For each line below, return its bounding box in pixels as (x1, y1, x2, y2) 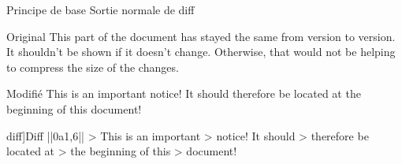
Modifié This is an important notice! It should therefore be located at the (6, 85, 361, 102)
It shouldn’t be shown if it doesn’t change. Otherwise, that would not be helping (6, 43, 396, 60)
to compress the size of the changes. (6, 58, 179, 75)
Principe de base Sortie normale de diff (6, 2, 195, 17)
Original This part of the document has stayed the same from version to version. (6, 28, 396, 44)
